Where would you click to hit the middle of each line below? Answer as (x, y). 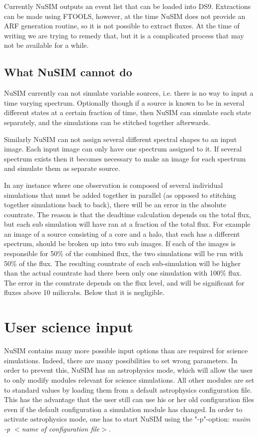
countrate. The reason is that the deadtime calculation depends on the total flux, (128, 214)
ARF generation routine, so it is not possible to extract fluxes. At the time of (122, 26)
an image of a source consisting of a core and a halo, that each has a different (122, 233)
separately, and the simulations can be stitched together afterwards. (107, 122)
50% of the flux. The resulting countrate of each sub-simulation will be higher (122, 263)
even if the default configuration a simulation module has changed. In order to (123, 409)
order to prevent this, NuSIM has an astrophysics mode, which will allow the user (129, 370)
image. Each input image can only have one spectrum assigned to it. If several (123, 149)
